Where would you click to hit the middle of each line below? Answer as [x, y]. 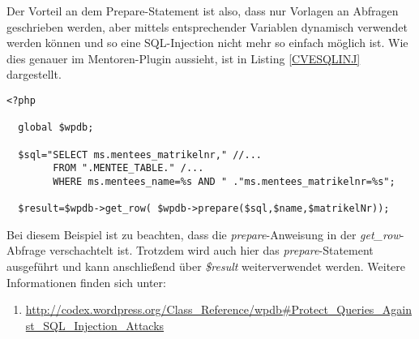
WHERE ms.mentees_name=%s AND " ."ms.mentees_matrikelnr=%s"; [224, 181]
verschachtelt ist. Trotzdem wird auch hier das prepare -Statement [211, 250]
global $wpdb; [56, 128]
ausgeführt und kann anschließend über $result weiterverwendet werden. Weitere [206, 266]
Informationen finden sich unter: [86, 282]
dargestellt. [34, 74]
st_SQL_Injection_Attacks [95, 325]
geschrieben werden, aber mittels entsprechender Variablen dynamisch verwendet [207, 26]
